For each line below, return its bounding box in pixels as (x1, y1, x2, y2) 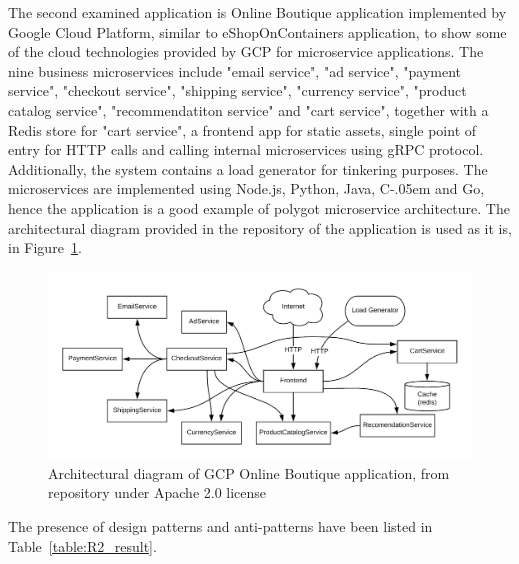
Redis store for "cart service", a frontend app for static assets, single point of (8, 119, 477, 140)
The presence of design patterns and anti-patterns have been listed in (8, 516, 433, 537)
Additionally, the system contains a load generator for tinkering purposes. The (8, 158, 488, 179)
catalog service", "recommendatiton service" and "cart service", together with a (8, 99, 489, 120)
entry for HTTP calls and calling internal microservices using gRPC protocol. (8, 139, 484, 160)
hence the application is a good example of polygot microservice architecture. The (8, 197, 510, 218)
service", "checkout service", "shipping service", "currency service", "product (8, 80, 467, 101)
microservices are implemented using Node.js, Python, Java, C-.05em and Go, (8, 178, 485, 199)
